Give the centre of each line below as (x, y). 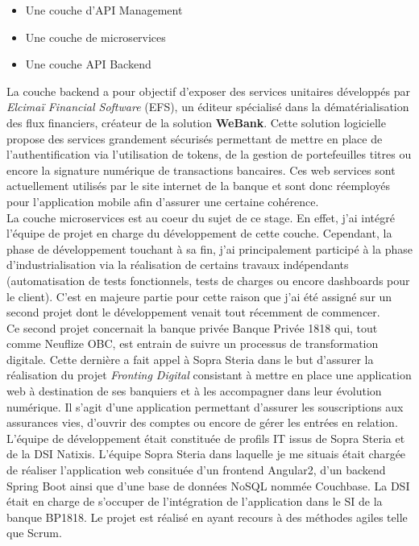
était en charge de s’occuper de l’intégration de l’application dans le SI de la (195, 501)
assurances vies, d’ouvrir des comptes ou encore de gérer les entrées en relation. (202, 422)
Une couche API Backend (88, 64)
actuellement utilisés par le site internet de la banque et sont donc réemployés (199, 186)
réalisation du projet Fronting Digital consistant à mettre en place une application (209, 375)
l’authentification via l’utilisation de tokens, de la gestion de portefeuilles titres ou (209, 154)
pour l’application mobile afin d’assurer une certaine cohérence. (163, 201)
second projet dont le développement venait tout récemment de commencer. (193, 312)
